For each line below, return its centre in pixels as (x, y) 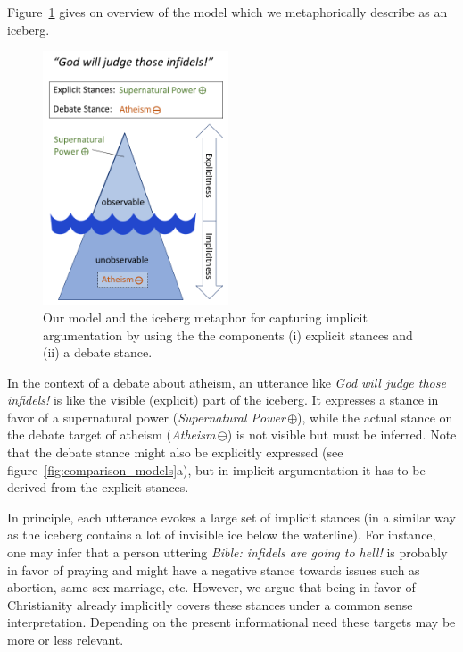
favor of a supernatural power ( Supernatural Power (146, 417)
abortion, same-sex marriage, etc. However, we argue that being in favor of (211, 587)
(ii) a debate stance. (98, 352)
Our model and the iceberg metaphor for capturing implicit (205, 317)
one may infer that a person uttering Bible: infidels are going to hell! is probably (227, 552)
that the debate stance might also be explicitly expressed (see (175, 452)
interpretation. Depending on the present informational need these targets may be (231, 622)
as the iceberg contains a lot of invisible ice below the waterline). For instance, (222, 535)
